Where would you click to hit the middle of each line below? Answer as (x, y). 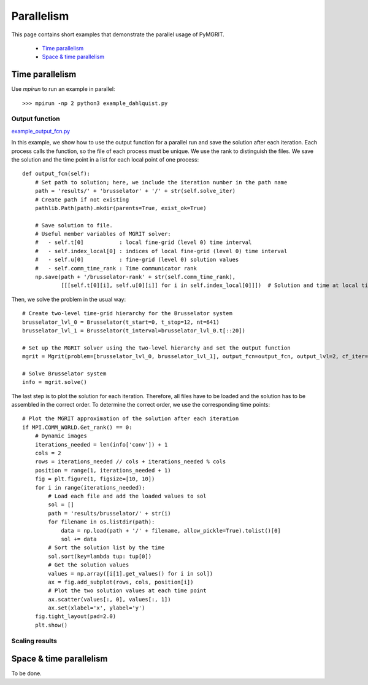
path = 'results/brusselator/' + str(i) (109, 513)
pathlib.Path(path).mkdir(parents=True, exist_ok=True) (121, 208)
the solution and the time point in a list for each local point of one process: (105, 159)
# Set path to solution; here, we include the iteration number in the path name (161, 182)
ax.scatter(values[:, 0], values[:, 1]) (109, 599)
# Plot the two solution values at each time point (127, 591)
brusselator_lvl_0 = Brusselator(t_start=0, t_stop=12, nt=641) (121, 322)
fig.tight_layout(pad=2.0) (75, 616)
